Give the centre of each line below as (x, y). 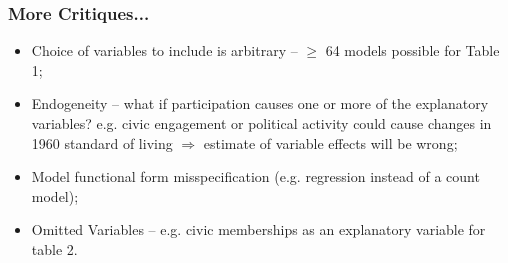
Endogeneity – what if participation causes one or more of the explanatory (260, 103)
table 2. (54, 248)
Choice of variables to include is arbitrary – (164, 50)
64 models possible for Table (412, 50)
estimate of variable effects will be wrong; (330, 142)
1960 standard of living (102, 142)
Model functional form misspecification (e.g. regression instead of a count (255, 176)
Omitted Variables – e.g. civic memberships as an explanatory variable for (258, 229)
